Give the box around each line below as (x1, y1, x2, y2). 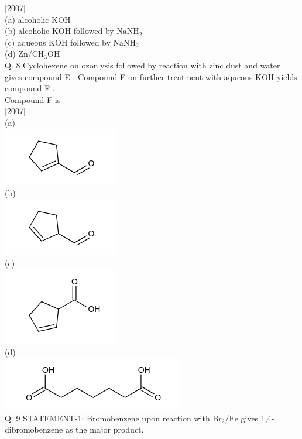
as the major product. (65, 423, 144, 435)
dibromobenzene (5, 423, 63, 435)
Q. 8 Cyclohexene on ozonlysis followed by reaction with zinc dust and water (5, 59, 280, 71)
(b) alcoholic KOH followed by (5, 25, 114, 37)
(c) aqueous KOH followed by (5, 36, 111, 48)
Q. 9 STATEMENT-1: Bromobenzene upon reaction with (5, 411, 210, 424)
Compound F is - (5, 93, 66, 105)
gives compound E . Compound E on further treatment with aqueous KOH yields (5, 70, 297, 83)
